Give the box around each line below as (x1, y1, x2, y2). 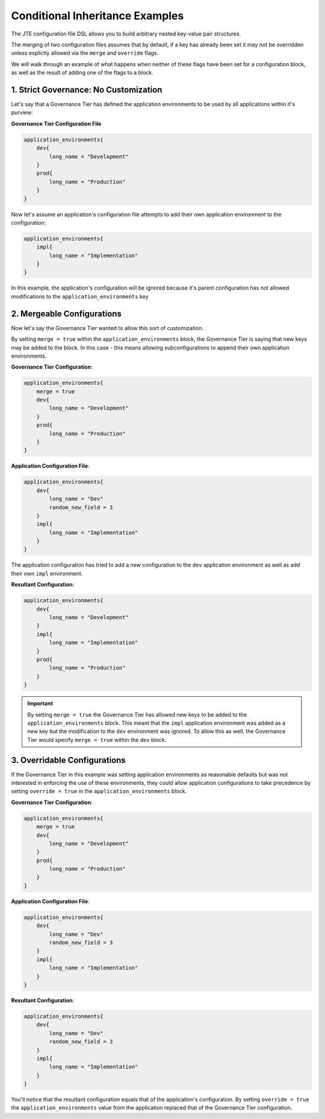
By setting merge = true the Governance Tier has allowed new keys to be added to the (27, 711, 247, 718)
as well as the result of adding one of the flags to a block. (11, 69, 153, 76)
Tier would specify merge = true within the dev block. (27, 736, 167, 743)
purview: (11, 109, 33, 116)
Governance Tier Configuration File (11, 120, 102, 127)
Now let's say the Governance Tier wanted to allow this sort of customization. (11, 324, 204, 331)
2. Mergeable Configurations (11, 308, 122, 319)
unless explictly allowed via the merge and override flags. (11, 49, 159, 57)
